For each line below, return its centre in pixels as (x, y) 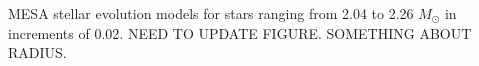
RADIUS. (37, 52)
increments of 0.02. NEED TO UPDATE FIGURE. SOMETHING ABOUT (240, 32)
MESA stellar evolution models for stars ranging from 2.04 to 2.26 (211, 13)
